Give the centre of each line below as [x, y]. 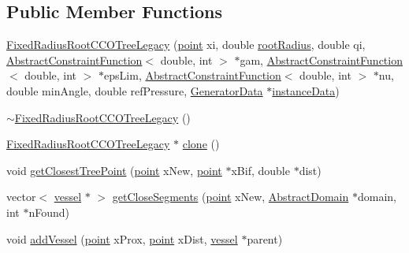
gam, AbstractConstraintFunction [321, 60]
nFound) [49, 212]
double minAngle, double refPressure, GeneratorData [135, 90]
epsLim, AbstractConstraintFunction [193, 75]
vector [21, 197]
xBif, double [260, 170]
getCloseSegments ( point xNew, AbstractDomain [231, 197]
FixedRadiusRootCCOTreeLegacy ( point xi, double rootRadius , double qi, [186, 45]
